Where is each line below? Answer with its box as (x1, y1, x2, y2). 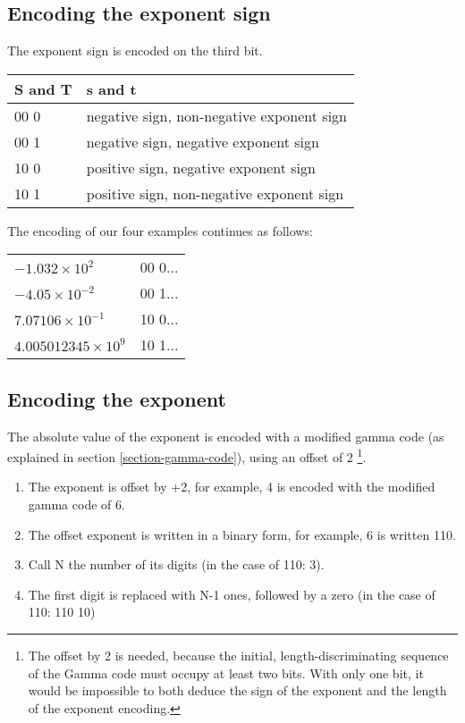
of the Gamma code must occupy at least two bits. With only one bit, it (28, 663, 424, 682)
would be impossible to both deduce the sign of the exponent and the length (28, 681, 447, 700)
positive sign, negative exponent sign (86, 156, 316, 178)
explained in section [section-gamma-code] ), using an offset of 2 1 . (7, 445, 367, 466)
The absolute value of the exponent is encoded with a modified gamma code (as (7, 426, 444, 445)
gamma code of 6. (28, 495, 125, 514)
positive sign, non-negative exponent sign (86, 182, 344, 204)
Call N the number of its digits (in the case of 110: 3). (28, 555, 325, 574)
